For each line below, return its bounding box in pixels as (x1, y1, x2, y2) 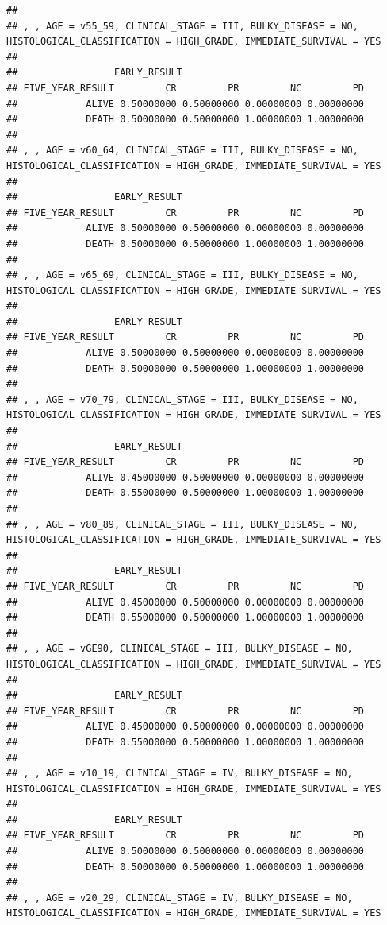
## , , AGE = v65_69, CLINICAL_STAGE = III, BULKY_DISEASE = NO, (6, 269, 358, 281)
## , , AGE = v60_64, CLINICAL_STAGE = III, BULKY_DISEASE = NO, (6, 145, 358, 157)
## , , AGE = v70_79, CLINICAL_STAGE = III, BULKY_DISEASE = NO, (6, 393, 358, 405)
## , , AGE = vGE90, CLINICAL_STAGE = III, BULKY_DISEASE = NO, (6, 643, 353, 655)
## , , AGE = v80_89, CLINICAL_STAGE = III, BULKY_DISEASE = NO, (6, 518, 358, 530)
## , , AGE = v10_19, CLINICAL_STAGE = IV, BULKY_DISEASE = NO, (6, 768, 353, 780)
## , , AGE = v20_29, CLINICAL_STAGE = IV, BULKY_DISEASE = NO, (6, 892, 353, 904)
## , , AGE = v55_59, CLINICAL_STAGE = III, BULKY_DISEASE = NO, (6, 20, 358, 32)
